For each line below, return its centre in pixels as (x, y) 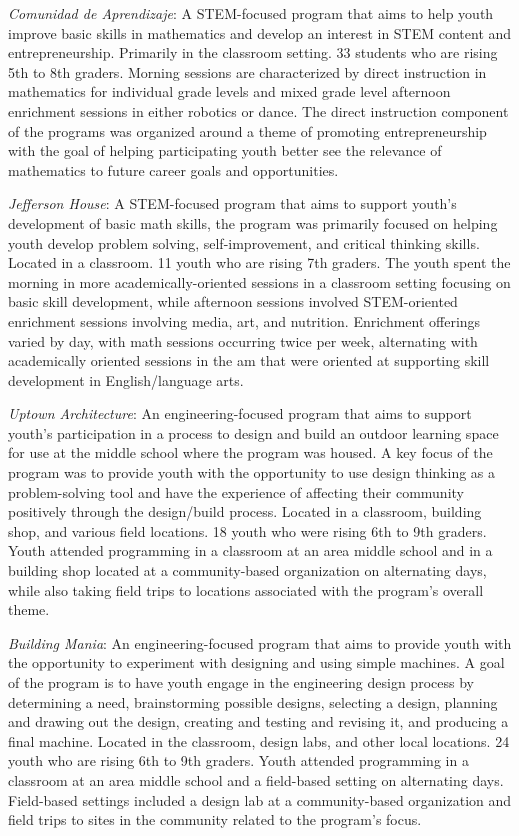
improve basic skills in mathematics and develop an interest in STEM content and (260, 32)
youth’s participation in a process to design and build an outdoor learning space (253, 432)
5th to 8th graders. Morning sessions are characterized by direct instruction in (247, 71)
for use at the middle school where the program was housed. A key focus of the (250, 452)
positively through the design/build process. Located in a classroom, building (245, 511)
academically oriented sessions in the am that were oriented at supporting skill (249, 360)
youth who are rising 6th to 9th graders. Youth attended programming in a (238, 760)
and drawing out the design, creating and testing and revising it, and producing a (258, 721)
